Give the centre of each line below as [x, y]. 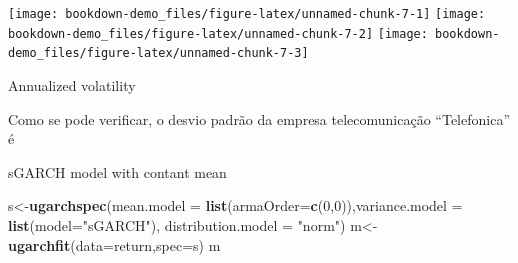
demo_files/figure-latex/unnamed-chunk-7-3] [158, 53]
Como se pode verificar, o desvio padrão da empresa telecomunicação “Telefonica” [259, 118]
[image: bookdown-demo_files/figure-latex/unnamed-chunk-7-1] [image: [247, 14]
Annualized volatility [72, 84]
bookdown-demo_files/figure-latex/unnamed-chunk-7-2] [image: [218, 33]
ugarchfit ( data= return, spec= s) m [114, 244]
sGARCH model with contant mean [117, 171]
